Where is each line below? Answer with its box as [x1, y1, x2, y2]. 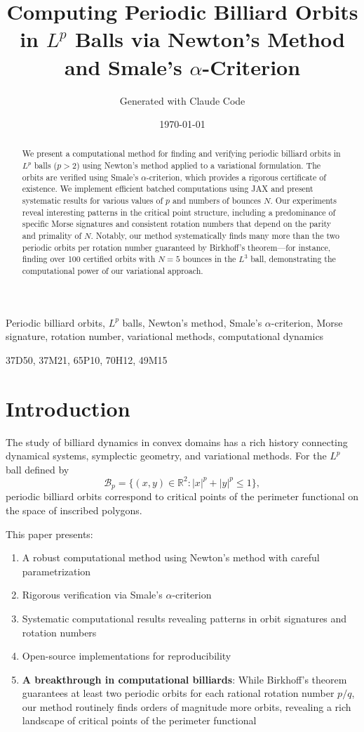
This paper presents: [6, 526, 93, 541]
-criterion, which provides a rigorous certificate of [146, 171, 326, 183]
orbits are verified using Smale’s [22, 171, 139, 183]
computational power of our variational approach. [22, 265, 203, 277]
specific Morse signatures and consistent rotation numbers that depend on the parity [22, 218, 332, 230]
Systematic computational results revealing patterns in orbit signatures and [22, 610, 347, 625]
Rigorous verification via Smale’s [22, 587, 163, 602]
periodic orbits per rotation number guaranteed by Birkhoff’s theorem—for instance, [22, 241, 331, 253]
